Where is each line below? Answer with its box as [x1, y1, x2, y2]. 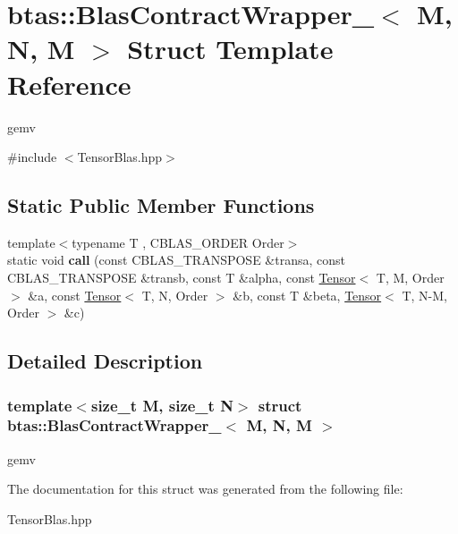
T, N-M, [402, 285, 447, 304]
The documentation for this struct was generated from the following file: [7, 479, 403, 498]
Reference [7, 65, 131, 102]
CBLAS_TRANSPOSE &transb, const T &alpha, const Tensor [7, 268, 356, 287]
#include [7, 148, 57, 166]
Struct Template [127, 30, 334, 67]
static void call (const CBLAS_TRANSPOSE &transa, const [7, 250, 345, 269]
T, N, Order [141, 285, 208, 304]
